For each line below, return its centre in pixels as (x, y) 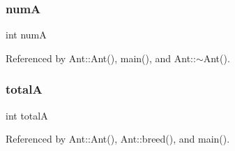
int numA (26, 35)
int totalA (27, 115)
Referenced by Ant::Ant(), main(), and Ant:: (101, 58)
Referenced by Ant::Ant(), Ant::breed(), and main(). (118, 139)
